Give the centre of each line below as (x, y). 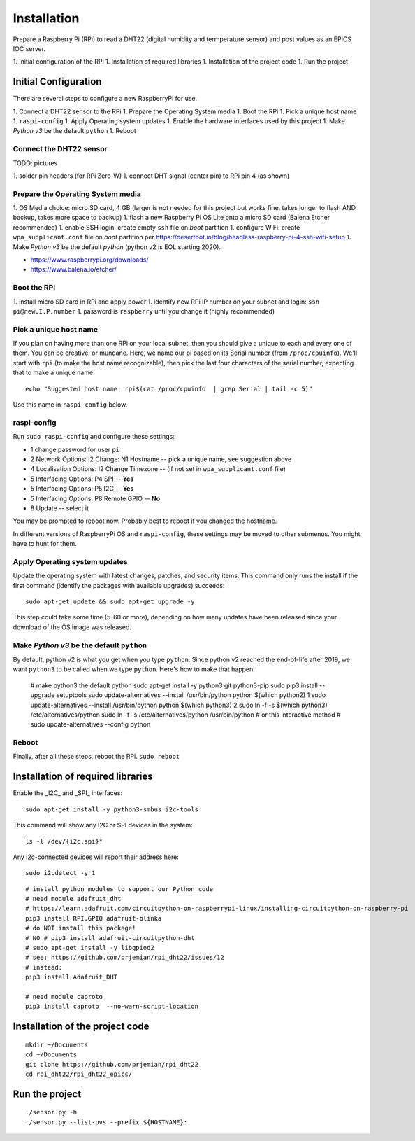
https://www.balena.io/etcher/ (73, 269)
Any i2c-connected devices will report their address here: (96, 857)
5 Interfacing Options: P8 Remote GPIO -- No (95, 498)
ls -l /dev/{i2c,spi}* (64, 841)
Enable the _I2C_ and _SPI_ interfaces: (67, 793)
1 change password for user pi (75, 449)
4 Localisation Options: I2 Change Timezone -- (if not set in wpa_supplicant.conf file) (158, 469)
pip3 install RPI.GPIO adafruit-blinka (94, 918)
